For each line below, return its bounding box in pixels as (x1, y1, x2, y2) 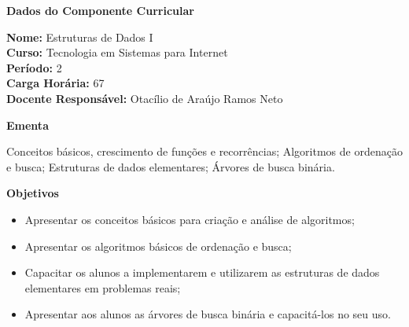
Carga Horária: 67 (6, 75, 105, 91)
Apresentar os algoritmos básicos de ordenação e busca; (24, 237, 292, 254)
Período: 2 (6, 59, 62, 75)
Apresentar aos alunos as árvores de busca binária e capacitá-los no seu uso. (24, 306, 391, 322)
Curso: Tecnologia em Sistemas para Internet (6, 44, 228, 61)
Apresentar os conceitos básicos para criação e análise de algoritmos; (24, 211, 355, 227)
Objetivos (6, 185, 59, 201)
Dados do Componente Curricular (6, 2, 194, 18)
